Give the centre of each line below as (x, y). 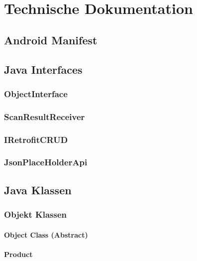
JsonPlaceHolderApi (46, 162)
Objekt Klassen (36, 214)
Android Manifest (51, 40)
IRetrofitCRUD (36, 139)
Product (18, 254)
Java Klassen (38, 190)
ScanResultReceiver (45, 116)
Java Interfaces (43, 69)
